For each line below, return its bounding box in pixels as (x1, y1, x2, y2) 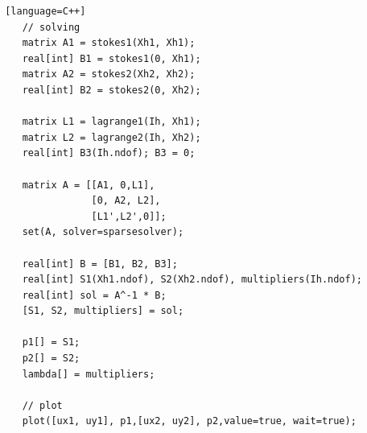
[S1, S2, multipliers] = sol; (22, 305, 184, 317)
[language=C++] (5, 6, 86, 17)
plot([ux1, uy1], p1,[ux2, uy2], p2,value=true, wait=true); (22, 415, 357, 427)
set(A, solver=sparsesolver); (22, 226, 184, 238)
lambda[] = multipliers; (22, 368, 155, 380)
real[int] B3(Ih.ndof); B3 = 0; (22, 147, 196, 159)
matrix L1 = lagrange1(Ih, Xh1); (22, 116, 201, 128)
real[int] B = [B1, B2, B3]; (22, 258, 178, 270)
